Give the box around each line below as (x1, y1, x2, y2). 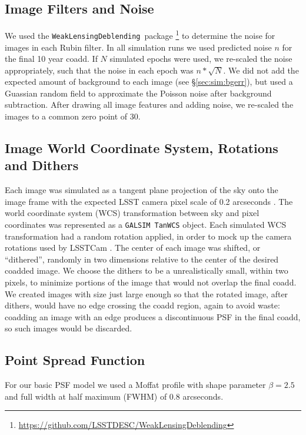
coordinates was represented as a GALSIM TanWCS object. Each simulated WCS (5, 218, 287, 231)
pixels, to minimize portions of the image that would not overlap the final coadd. (5, 276, 297, 288)
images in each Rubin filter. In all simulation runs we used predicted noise (5, 41, 272, 53)
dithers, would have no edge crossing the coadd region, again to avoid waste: (5, 299, 280, 311)
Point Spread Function (5, 351, 145, 369)
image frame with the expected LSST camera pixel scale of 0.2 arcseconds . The (5, 195, 293, 207)
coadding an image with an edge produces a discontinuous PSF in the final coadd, (5, 310, 301, 323)
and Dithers (5, 156, 79, 174)
